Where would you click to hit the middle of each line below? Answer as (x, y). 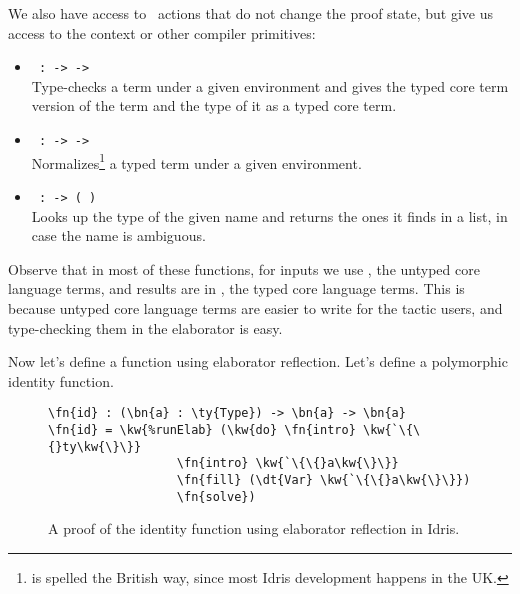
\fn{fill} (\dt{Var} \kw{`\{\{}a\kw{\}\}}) (323, 479)
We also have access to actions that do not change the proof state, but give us (251, 13)
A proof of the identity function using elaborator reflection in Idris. (254, 528)
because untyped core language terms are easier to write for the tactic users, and (255, 307)
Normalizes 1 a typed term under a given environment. (196, 161)
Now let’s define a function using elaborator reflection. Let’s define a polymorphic (258, 361)
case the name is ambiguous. (118, 235)
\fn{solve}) (216, 496)
